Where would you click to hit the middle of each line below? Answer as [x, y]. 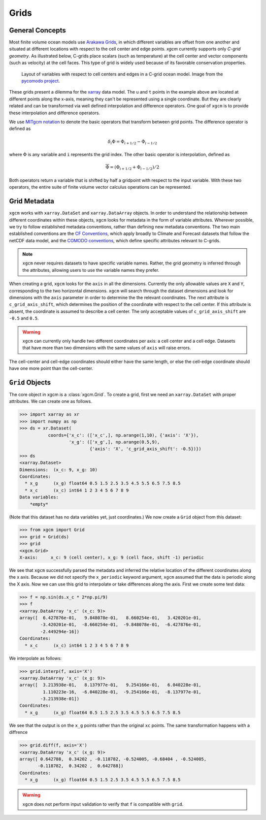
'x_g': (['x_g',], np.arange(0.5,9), [114, 442]
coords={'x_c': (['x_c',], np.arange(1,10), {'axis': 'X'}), [123, 435]
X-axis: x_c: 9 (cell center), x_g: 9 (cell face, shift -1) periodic [112, 558]
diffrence [18, 732]
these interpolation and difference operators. [55, 113]
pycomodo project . [41, 81]
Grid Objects [30, 382]
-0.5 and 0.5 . [24, 318]
